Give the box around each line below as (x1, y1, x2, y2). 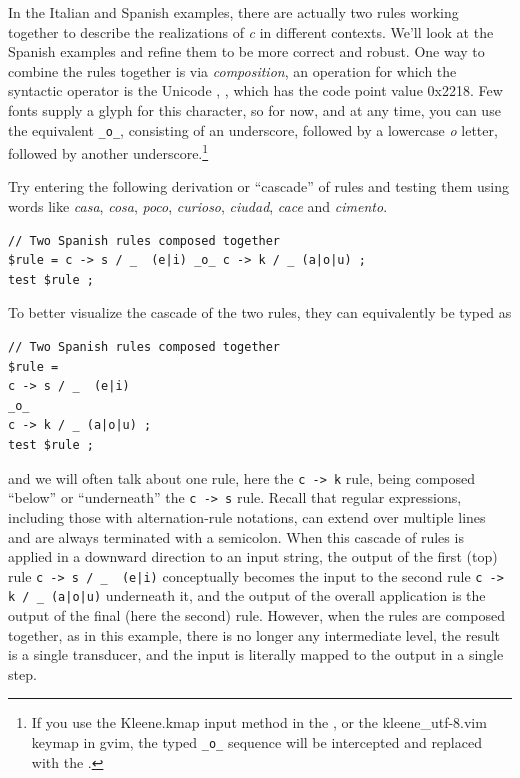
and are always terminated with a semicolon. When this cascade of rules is (8, 526, 464, 547)
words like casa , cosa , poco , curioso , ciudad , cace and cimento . (8, 196, 388, 217)
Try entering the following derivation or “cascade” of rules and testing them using (8, 176, 510, 197)
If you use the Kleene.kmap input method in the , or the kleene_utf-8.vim (31, 712, 487, 733)
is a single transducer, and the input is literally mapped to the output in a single (8, 644, 504, 665)
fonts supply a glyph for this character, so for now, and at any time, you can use (8, 99, 501, 120)
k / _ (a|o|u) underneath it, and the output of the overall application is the (8, 585, 486, 606)
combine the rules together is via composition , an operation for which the (8, 60, 457, 81)
